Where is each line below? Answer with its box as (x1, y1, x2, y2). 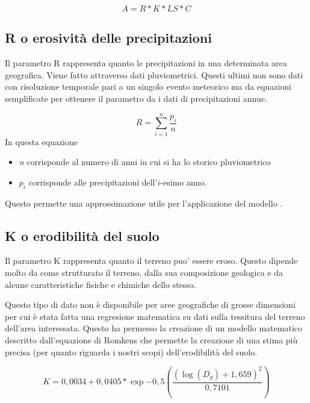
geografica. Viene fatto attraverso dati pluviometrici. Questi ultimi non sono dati (5, 68, 303, 81)
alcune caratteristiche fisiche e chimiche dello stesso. (5, 278, 196, 290)
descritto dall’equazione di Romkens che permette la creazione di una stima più (5, 334, 298, 346)
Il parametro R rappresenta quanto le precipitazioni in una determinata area (5, 57, 287, 69)
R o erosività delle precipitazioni (5, 28, 212, 47)
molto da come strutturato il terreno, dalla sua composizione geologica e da (5, 266, 283, 279)
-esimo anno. (160, 175, 207, 188)
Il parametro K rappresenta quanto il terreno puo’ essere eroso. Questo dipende (5, 254, 298, 267)
